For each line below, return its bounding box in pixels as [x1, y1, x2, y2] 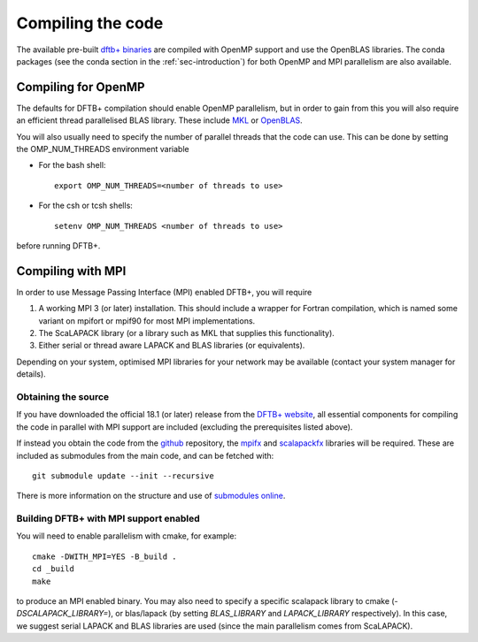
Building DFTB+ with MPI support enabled [16, 513, 200, 525]
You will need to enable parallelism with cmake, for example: [16, 531, 237, 541]
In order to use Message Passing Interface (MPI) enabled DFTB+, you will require [16, 287, 312, 297]
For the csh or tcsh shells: [38, 200, 133, 211]
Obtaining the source [16, 390, 110, 402]
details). [16, 369, 46, 379]
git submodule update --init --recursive [32, 470, 214, 481]
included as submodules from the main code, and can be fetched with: [16, 450, 274, 461]
